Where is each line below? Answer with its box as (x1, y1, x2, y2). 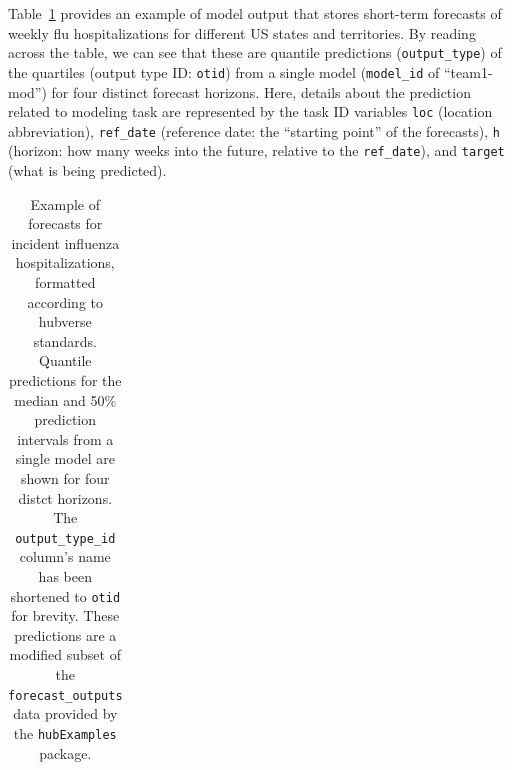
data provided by (13, 703, 118, 724)
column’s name (19, 546, 111, 567)
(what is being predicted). (8, 160, 167, 181)
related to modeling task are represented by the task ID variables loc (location (8, 101, 493, 122)
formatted (35, 272, 96, 293)
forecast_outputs (8, 688, 123, 703)
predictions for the (8, 370, 122, 390)
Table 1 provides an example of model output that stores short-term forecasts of (8, 3, 502, 23)
